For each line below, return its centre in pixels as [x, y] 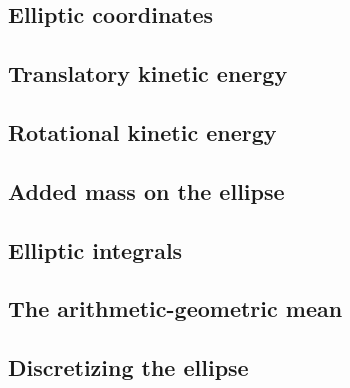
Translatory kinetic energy [148, 73]
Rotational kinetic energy [142, 131]
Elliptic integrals [95, 249]
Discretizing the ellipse [128, 367]
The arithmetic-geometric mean [175, 308]
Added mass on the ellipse [146, 190]
